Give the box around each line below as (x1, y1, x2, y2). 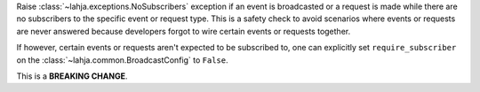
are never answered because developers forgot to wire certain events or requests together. (16, 26, 351, 36)
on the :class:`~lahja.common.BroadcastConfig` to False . (16, 54, 228, 65)
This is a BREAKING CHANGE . (16, 71, 128, 81)
